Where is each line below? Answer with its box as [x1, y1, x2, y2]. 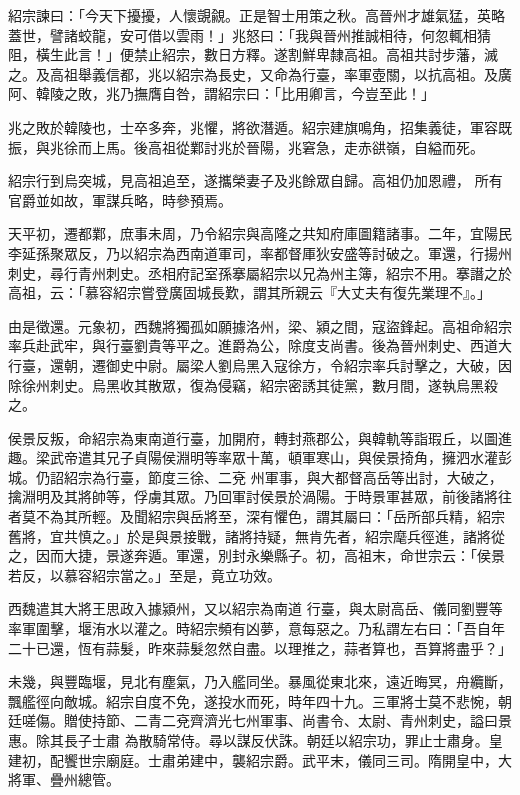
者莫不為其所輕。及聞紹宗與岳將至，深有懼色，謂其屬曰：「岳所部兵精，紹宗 [8, 506, 505, 527]
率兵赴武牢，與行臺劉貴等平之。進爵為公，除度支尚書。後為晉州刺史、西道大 [8, 335, 512, 356]
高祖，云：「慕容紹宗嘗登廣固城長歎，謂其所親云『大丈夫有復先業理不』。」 [8, 282, 491, 303]
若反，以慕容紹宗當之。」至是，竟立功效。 [8, 564, 281, 585]
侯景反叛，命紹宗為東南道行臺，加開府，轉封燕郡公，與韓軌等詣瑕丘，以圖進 [8, 427, 512, 448]
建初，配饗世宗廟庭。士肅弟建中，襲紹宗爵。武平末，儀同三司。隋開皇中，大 [8, 749, 512, 770]
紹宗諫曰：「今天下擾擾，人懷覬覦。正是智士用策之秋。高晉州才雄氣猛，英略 [8, 5, 505, 25]
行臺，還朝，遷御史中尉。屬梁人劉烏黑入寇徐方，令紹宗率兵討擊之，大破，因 [8, 354, 512, 375]
